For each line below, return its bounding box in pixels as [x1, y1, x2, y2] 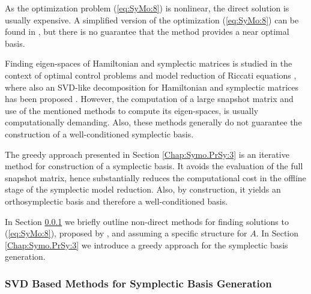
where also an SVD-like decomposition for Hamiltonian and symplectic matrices [5, 80, 299, 93]
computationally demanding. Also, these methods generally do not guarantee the [5, 116, 302, 128]
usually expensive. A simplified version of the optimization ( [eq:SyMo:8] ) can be [5, 13, 299, 26]
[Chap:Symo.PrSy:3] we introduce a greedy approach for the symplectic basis [5, 238, 288, 251]
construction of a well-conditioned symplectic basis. [5, 127, 194, 140]
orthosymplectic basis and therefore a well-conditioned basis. [5, 194, 228, 207]
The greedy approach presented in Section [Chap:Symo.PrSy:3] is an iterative [5, 148, 289, 160]
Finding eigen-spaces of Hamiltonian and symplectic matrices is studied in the [5, 57, 292, 70]
